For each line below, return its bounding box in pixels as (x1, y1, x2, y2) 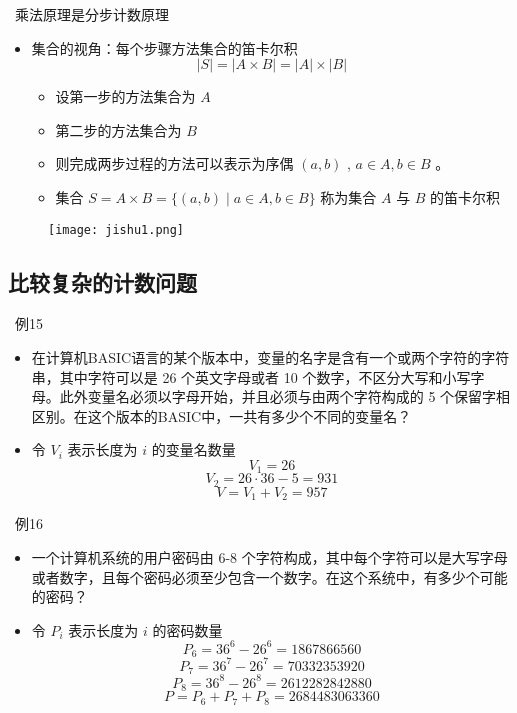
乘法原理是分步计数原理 (14, 4, 169, 24)
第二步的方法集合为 (55, 119, 182, 140)
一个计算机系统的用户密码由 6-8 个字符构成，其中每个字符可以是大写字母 (31, 546, 508, 567)
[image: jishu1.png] (48, 222, 185, 237)
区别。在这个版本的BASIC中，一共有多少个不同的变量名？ (31, 405, 412, 426)
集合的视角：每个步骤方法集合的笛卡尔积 (31, 37, 298, 58)
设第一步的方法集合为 (55, 86, 196, 107)
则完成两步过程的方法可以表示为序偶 (55, 153, 294, 174)
